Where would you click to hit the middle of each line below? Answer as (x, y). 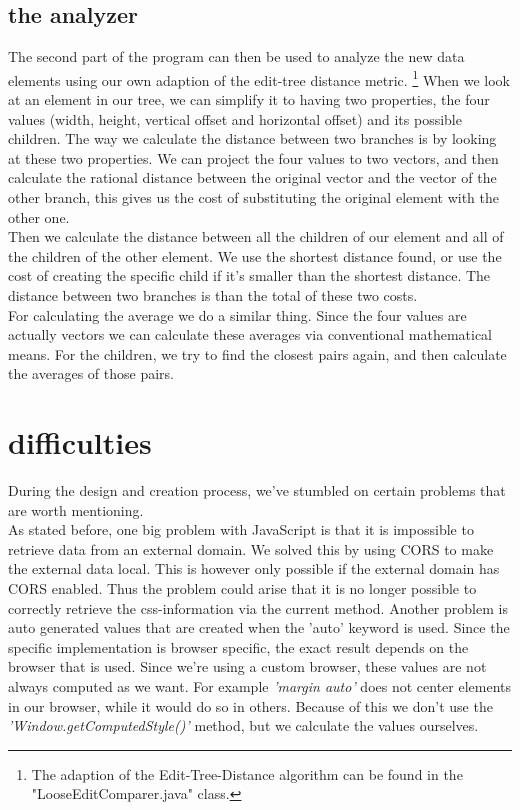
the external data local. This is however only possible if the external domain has (254, 568)
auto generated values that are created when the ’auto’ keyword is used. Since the (259, 627)
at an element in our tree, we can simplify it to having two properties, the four (249, 99)
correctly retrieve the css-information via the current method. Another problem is (258, 607)
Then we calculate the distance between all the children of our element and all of (256, 236)
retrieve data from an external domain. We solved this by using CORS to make (251, 548)
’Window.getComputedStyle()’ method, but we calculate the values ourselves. (243, 725)
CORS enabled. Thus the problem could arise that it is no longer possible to (242, 588)
